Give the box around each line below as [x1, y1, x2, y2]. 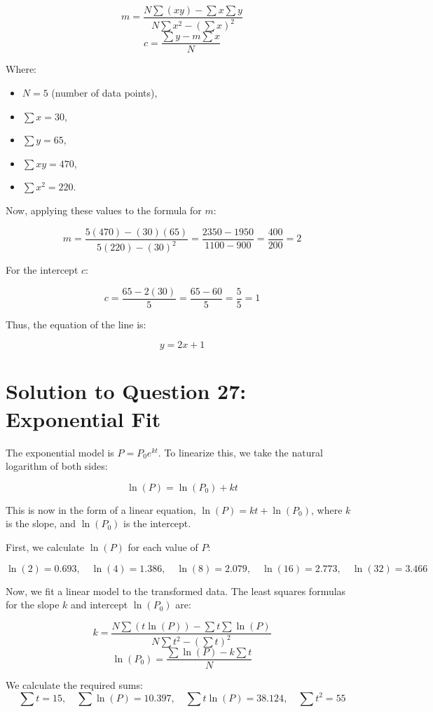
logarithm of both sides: [6, 459, 108, 473]
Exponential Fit [6, 404, 161, 433]
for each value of [128, 539, 198, 554]
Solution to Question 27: [6, 377, 247, 405]
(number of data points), [51, 85, 158, 100]
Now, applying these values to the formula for [6, 203, 202, 218]
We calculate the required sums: [6, 678, 143, 692]
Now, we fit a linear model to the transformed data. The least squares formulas [6, 583, 346, 598]
